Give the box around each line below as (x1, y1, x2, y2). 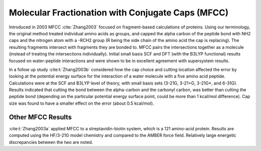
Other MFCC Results (9, 113, 72, 121)
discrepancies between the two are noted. (9, 139, 93, 145)
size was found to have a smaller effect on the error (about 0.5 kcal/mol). (9, 100, 154, 106)
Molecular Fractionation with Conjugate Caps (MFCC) (9, 7, 229, 18)
